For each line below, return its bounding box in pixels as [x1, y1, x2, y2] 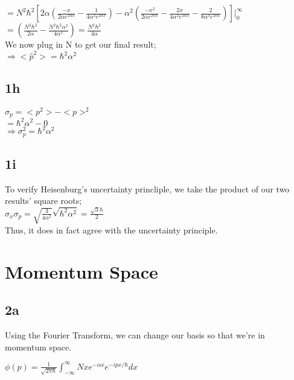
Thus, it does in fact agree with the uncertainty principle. [5, 223, 218, 236]
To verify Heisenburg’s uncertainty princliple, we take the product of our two [5, 182, 290, 195]
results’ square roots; [5, 194, 82, 207]
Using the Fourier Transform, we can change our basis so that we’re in [5, 329, 265, 341]
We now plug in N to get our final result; [5, 38, 156, 50]
